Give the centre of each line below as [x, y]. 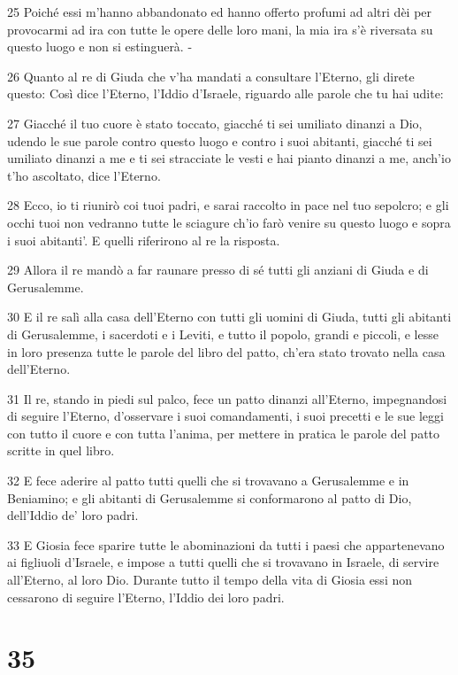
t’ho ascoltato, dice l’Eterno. [84, 175]
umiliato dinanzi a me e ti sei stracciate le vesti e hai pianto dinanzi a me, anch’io [229, 158]
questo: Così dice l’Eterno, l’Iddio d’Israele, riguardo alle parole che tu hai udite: [225, 93]
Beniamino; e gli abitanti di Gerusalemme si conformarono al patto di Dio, [210, 497]
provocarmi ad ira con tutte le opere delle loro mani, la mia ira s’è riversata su [220, 29]
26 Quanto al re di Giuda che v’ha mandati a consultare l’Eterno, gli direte [211, 76]
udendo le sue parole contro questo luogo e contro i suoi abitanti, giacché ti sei [220, 140]
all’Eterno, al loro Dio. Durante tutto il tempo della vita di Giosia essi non [210, 580]
